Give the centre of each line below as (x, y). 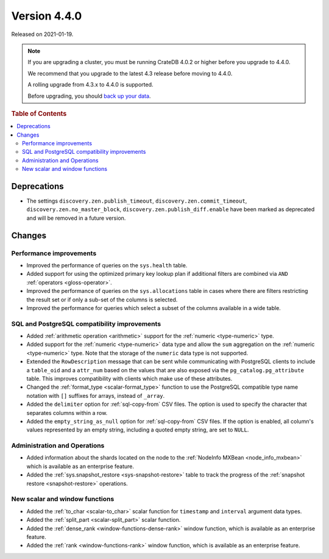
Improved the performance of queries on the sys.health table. (107, 265)
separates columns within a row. (67, 413)
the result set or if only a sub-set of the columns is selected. (102, 300)
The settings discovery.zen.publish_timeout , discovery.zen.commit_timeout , (137, 201)
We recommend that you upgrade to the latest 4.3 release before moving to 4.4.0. (130, 73)
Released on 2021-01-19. (42, 34)
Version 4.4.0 (47, 16)
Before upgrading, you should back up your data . (89, 96)
